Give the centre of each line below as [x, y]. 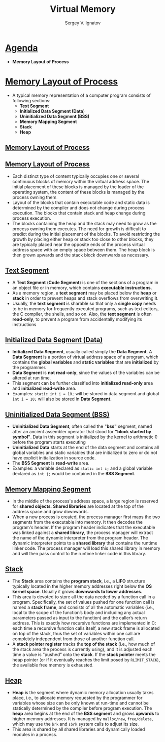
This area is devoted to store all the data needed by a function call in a [83, 597]
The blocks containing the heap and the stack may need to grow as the [84, 223]
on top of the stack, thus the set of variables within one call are [76, 633]
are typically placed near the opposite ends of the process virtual [79, 244]
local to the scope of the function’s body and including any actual [79, 612]
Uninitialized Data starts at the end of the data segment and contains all [85, 448]
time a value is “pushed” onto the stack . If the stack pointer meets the [84, 654]
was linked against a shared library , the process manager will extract [82, 533]
